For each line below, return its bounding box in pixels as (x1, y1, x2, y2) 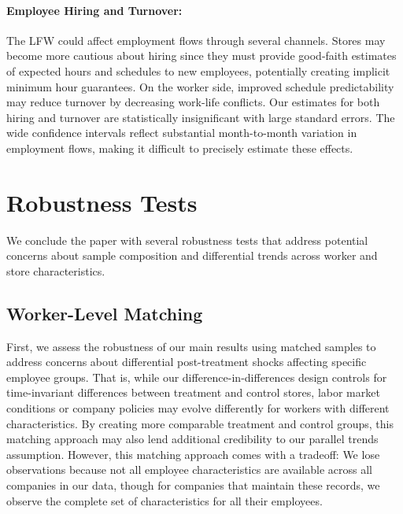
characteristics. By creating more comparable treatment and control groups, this (6, 415, 394, 431)
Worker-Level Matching (6, 301, 203, 325)
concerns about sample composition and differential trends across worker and (6, 247, 378, 264)
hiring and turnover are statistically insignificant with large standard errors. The (6, 109, 395, 125)
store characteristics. (6, 262, 105, 279)
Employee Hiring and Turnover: (6, 2, 183, 18)
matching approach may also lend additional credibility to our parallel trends (6, 431, 379, 447)
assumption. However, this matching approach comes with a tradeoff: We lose (6, 446, 380, 462)
